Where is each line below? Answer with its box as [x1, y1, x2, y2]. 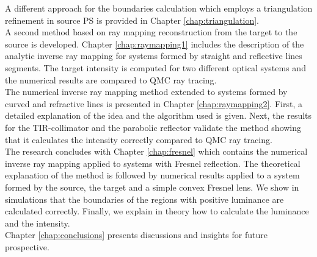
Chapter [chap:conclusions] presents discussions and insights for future [5, 228, 268, 241]
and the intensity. [5, 216, 70, 229]
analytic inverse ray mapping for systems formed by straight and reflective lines [5, 49, 302, 62]
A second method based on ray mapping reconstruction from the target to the [5, 26, 297, 38]
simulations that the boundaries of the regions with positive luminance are [5, 192, 284, 205]
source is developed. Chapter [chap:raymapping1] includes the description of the [5, 37, 304, 50]
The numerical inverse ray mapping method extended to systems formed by [5, 85, 288, 98]
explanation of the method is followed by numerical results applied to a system [5, 169, 300, 181]
